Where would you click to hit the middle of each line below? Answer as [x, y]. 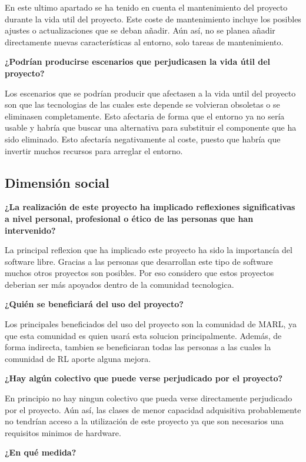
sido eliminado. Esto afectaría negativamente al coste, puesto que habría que [143, 139]
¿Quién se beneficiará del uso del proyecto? [94, 304]
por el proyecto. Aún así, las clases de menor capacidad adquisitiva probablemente [153, 409]
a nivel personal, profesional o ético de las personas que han [129, 218]
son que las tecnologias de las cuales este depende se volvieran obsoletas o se [142, 104]
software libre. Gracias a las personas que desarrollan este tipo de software [139, 261]
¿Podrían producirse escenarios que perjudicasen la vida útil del [137, 62]
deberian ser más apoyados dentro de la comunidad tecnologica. [119, 284]
